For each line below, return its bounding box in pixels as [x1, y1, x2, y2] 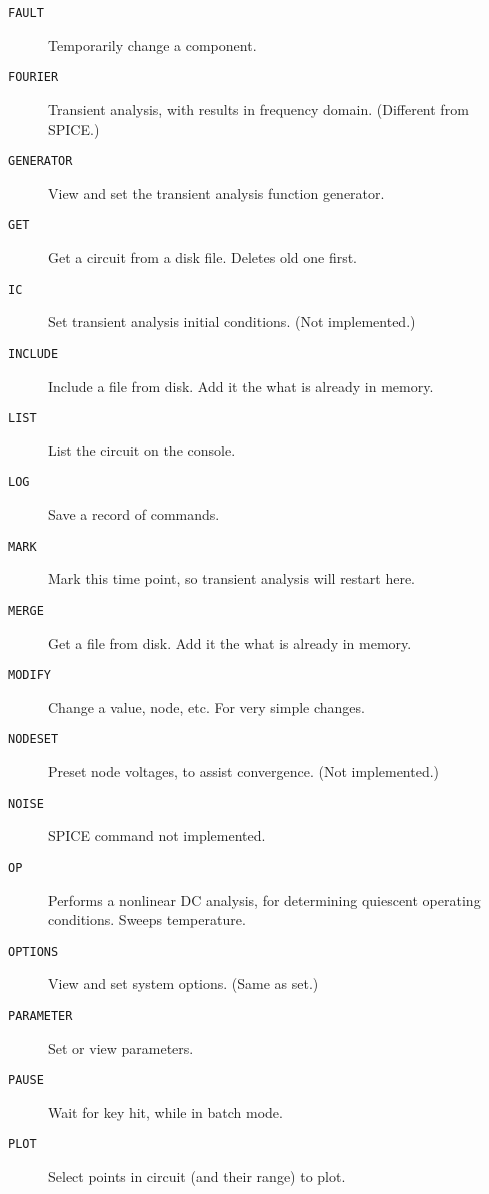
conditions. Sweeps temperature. [48, 909, 246, 930]
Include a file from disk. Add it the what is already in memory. [48, 375, 434, 396]
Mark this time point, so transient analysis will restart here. [48, 568, 415, 589]
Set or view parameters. [48, 1037, 194, 1058]
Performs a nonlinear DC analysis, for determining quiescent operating [48, 889, 481, 910]
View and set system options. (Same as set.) [48, 973, 319, 994]
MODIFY [8, 668, 51, 683]
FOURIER [8, 70, 59, 85]
